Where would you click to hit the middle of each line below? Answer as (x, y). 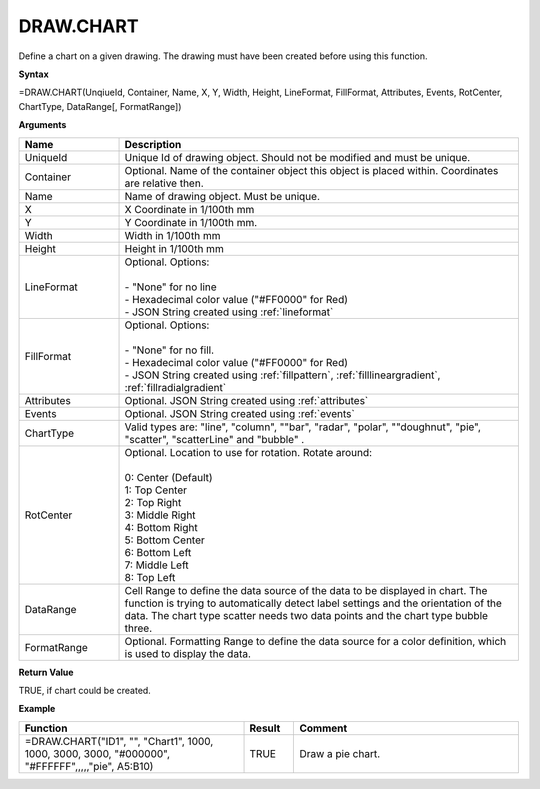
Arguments (42, 125)
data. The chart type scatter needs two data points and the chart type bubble (306, 615)
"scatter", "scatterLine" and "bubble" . (214, 439)
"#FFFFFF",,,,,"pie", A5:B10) (89, 766)
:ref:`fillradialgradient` (175, 387)
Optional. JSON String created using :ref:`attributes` (246, 400)
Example (37, 709)
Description (153, 144)
